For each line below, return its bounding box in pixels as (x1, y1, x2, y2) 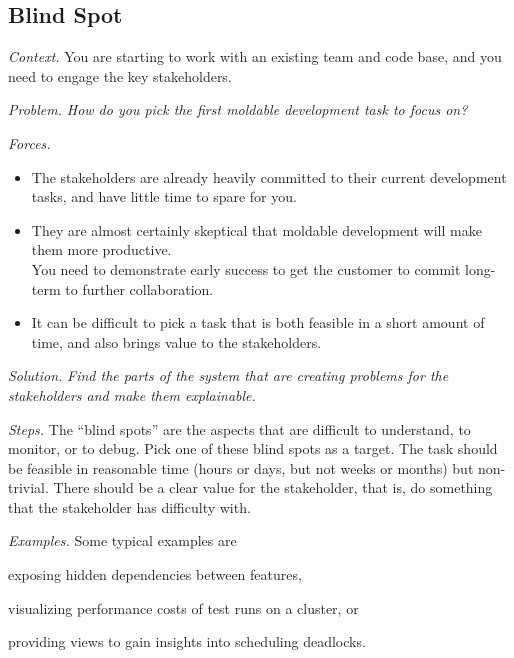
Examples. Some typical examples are (8, 530, 237, 551)
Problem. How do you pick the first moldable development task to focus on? (8, 99, 468, 120)
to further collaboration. (65, 278, 214, 299)
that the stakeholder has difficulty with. (8, 496, 251, 517)
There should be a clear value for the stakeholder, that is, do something (53, 477, 493, 498)
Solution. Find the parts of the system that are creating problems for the (8, 365, 449, 386)
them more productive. (31, 239, 172, 260)
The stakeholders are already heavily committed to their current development (31, 166, 507, 187)
